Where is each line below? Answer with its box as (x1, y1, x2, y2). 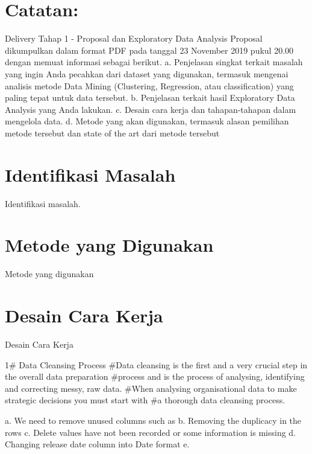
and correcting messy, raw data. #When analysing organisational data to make (5, 382, 297, 394)
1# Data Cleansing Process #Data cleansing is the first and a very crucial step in (5, 358, 308, 371)
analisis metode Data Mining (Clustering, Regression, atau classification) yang (5, 79, 294, 92)
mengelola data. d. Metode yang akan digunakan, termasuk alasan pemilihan (5, 115, 289, 127)
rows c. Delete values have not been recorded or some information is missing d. (5, 426, 296, 438)
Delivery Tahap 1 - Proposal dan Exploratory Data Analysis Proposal (5, 32, 263, 45)
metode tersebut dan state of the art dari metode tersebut (5, 126, 220, 139)
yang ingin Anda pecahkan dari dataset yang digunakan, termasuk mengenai (5, 67, 289, 80)
